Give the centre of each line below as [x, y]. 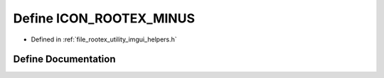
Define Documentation [64, 59]
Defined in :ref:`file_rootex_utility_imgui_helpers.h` [104, 39]
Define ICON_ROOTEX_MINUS [104, 18]
